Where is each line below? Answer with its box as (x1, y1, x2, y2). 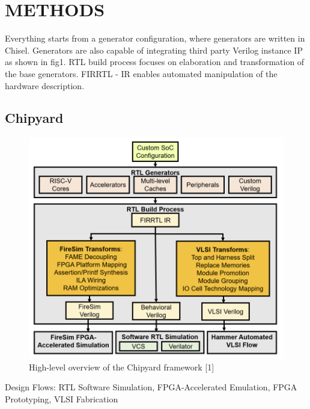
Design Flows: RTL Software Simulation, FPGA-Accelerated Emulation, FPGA (5, 381, 297, 393)
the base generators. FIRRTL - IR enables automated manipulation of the (5, 67, 278, 80)
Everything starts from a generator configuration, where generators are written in (5, 32, 305, 45)
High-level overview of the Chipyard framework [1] (29, 360, 214, 373)
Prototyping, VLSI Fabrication (5, 392, 118, 405)
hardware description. (5, 79, 85, 92)
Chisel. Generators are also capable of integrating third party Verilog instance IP (5, 43, 303, 56)
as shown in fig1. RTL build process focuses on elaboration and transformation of (5, 55, 305, 68)
